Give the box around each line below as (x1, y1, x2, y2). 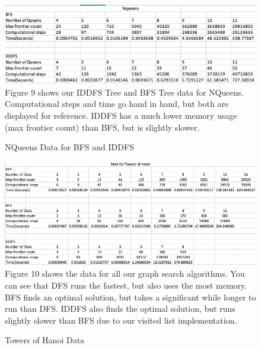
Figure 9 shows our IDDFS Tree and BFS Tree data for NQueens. (5, 86, 244, 98)
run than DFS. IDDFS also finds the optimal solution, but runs (5, 302, 235, 315)
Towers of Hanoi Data (5, 334, 85, 346)
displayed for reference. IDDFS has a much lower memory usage (5, 109, 237, 121)
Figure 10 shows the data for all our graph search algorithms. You (5, 267, 245, 280)
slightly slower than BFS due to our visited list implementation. (5, 314, 237, 326)
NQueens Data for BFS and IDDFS (5, 141, 134, 153)
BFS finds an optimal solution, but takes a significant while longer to (5, 290, 256, 303)
